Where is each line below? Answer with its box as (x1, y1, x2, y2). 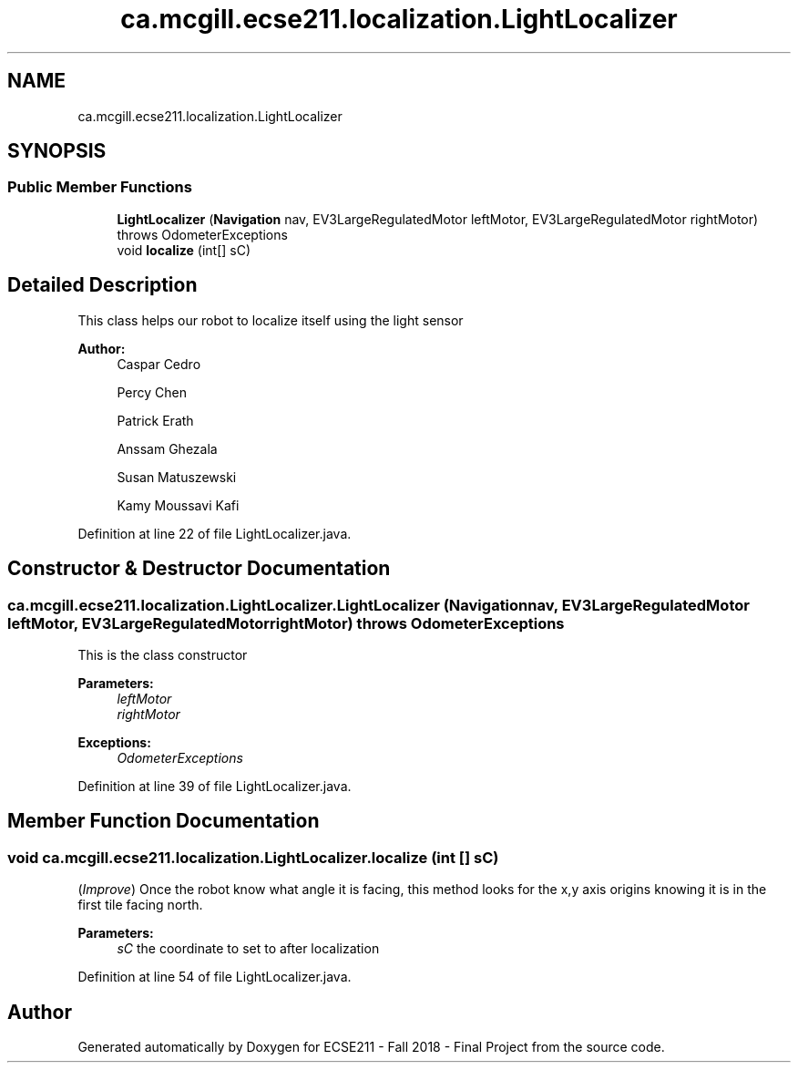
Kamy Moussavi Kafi (117, 497, 240, 513)
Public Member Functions (7, 178, 192, 197)
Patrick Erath (117, 412, 194, 428)
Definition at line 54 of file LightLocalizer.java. (77, 969, 352, 985)
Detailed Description (7, 273, 198, 297)
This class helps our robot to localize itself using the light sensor (77, 312, 464, 328)
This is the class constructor (77, 646, 248, 663)
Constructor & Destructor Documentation (7, 557, 391, 581)
